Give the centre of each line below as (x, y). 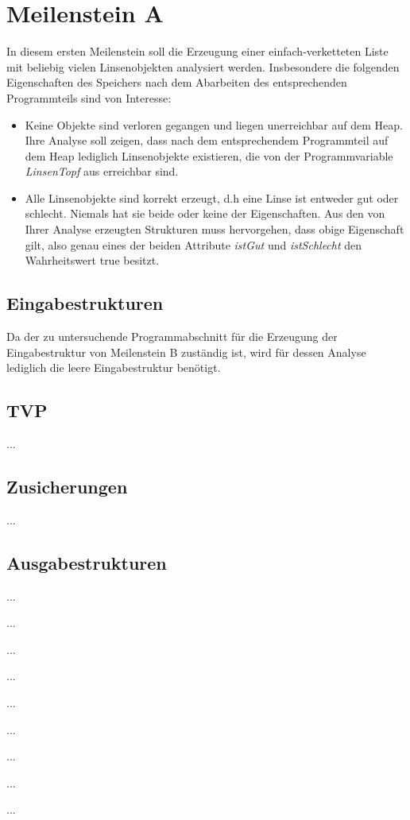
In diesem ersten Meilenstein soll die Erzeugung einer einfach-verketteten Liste (197, 51)
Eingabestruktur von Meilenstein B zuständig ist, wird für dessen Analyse (186, 352)
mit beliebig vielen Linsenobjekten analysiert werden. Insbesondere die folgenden (203, 66)
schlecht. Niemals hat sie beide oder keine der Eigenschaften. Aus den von (205, 213)
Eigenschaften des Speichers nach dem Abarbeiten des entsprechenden (177, 82)
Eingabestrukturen (85, 303)
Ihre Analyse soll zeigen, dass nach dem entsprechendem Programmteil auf (207, 140)
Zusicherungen (67, 487)
